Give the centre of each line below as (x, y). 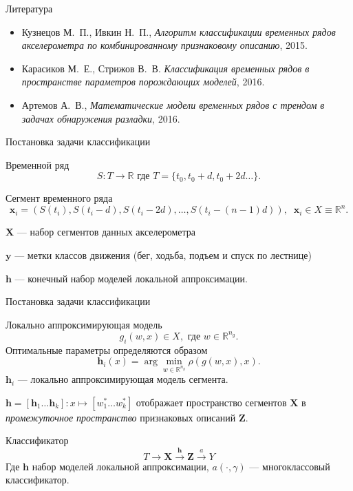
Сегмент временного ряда (59, 198)
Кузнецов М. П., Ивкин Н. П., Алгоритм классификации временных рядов (179, 31)
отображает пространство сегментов (211, 402)
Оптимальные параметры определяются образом (107, 349)
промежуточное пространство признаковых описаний (121, 417)
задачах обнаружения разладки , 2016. (101, 118)
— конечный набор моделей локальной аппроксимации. (131, 278)
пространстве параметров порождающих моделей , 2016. (143, 82)
